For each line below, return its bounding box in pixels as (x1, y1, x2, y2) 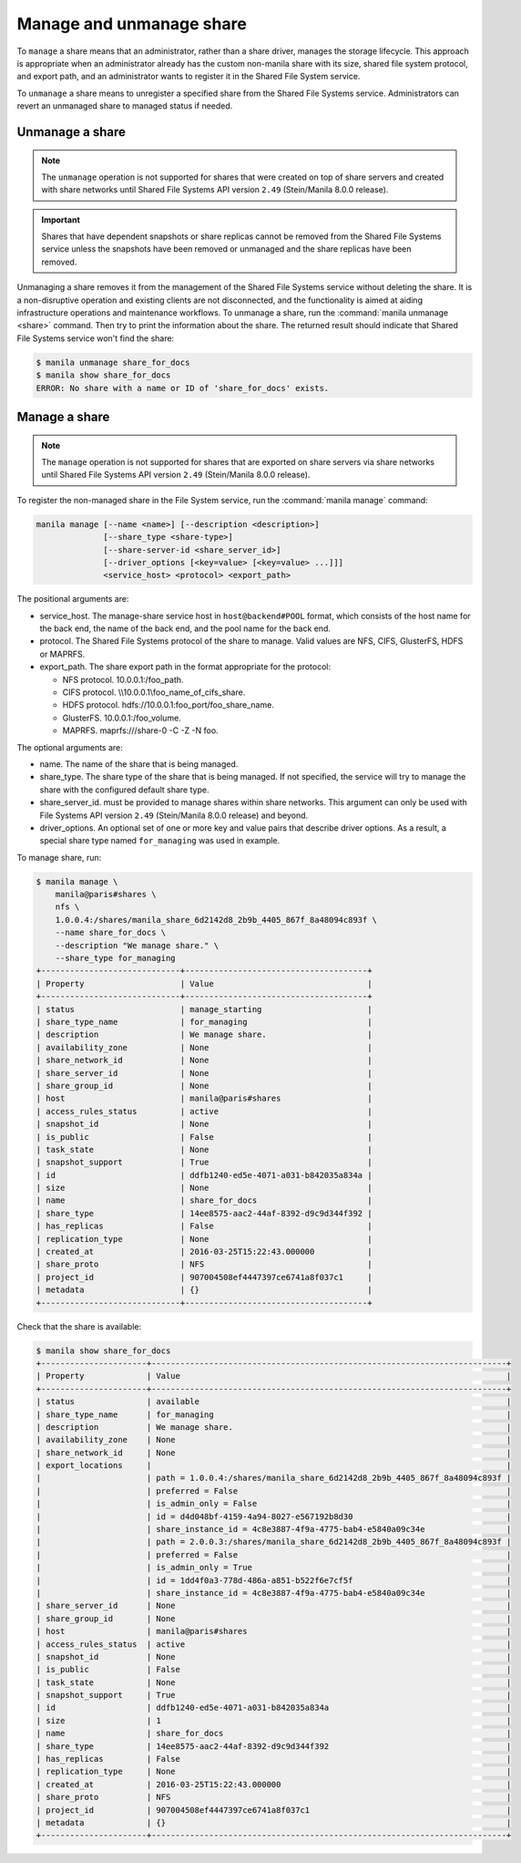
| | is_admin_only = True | (36, 1562, 512, 1573)
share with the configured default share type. (39, 784, 209, 795)
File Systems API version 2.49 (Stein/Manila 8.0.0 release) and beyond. (39, 810, 309, 821)
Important (41, 214, 81, 225)
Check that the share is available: (16, 1320, 141, 1331)
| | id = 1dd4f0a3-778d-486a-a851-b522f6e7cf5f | (36, 1575, 512, 1586)
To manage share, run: (16, 852, 102, 863)
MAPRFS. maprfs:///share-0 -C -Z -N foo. (62, 725, 219, 736)
